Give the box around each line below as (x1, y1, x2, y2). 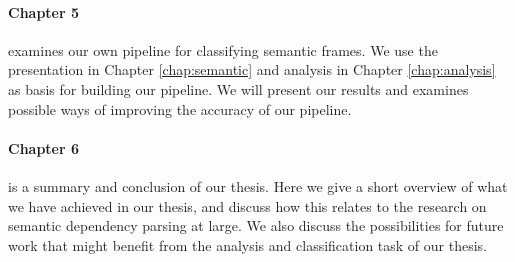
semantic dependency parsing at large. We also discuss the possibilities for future (8, 215, 504, 236)
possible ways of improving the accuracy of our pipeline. (8, 98, 352, 119)
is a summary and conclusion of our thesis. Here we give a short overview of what (8, 175, 508, 196)
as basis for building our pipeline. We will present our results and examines (8, 78, 469, 99)
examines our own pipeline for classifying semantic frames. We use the (8, 39, 438, 60)
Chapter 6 (8, 137, 80, 158)
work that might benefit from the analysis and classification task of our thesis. (8, 234, 487, 255)
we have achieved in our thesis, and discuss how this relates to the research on (8, 195, 487, 216)
